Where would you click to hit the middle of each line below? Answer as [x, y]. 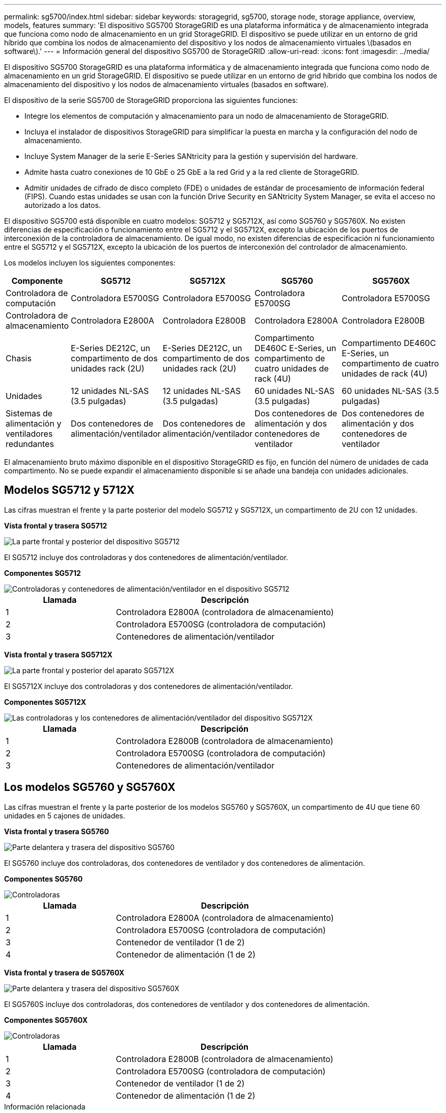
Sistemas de [29, 413]
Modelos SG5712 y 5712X [69, 490]
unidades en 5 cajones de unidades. [65, 815]
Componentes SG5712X [45, 702]
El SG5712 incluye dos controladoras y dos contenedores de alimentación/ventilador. [146, 557]
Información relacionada [45, 1106]
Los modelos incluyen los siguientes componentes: [90, 263]
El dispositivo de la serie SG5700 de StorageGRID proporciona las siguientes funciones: [151, 100]
